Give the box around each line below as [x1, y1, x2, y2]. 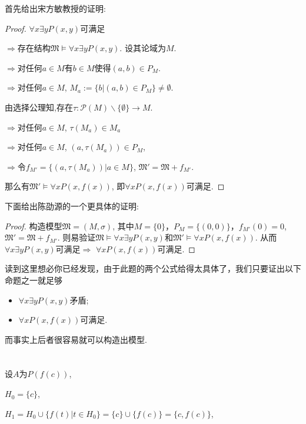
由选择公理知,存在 [5, 101, 73, 113]
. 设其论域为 [119, 42, 166, 54]
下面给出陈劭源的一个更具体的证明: [5, 199, 139, 212]
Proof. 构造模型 [5, 219, 62, 232]
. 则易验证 [57, 231, 96, 243]
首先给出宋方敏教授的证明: [5, 2, 106, 14]
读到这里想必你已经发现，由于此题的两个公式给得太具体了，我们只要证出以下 [5, 262, 301, 275]
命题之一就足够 [5, 273, 62, 286]
